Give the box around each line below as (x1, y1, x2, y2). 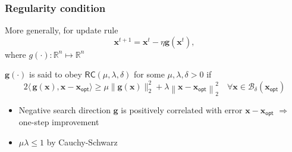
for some (134, 68, 165, 80)
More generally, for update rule (5, 24, 118, 36)
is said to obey (29, 68, 82, 80)
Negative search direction (18, 103, 111, 116)
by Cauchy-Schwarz (46, 135, 118, 148)
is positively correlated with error (121, 103, 243, 116)
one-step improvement (18, 115, 99, 128)
